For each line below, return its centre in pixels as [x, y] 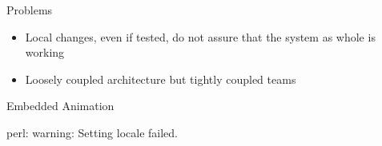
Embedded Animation [60, 106]
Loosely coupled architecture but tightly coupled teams [161, 79]
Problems [30, 10]
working [45, 52]
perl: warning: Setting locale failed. [92, 132]
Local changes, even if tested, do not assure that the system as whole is [200, 36]
